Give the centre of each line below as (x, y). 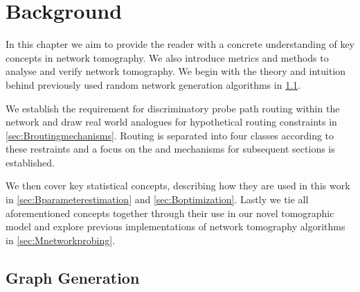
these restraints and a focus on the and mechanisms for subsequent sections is (170, 149)
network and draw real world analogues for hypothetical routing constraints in (171, 122)
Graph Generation (73, 277)
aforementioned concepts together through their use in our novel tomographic (170, 213)
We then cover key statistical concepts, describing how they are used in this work (178, 186)
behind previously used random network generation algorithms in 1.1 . (153, 84)
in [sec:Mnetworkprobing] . (61, 240)
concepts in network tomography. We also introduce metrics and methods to (167, 57)
